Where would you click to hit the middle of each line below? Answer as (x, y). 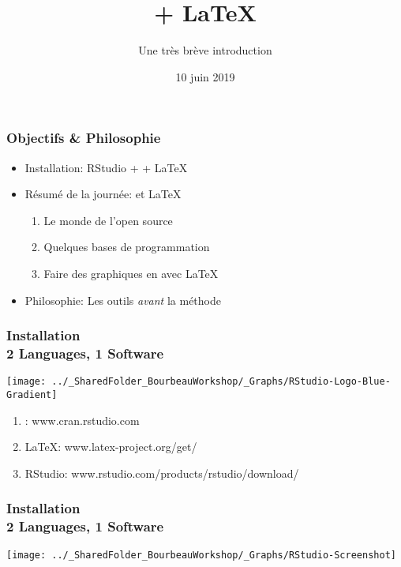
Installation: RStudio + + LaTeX (106, 167)
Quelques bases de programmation (127, 247)
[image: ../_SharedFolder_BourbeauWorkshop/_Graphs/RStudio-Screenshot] (201, 555)
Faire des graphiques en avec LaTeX (131, 273)
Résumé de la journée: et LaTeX (103, 194)
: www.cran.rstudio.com (82, 420)
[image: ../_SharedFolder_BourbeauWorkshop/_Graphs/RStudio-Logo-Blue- (199, 382)
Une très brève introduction (205, 50)
